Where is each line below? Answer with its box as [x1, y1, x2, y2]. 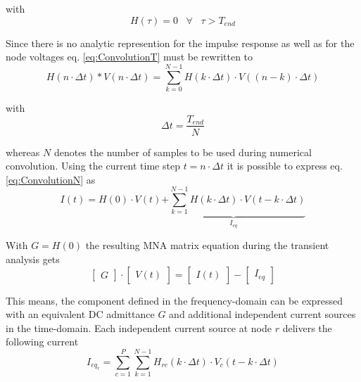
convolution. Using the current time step [6, 158, 180, 173]
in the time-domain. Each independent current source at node [6, 320, 272, 335]
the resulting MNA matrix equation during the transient [85, 238, 329, 253]
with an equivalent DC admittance [6, 307, 155, 321]
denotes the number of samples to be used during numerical [53, 144, 312, 159]
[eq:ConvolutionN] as [6, 172, 96, 186]
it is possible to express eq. [227, 158, 343, 173]
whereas [6, 144, 40, 159]
